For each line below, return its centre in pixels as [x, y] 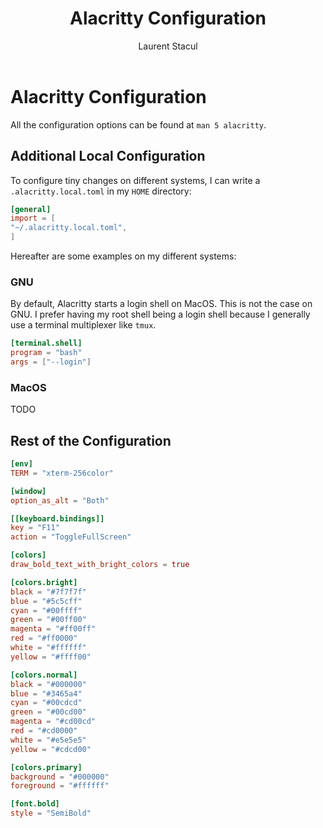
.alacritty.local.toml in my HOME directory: [101, 191]
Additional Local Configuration [108, 156]
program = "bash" [46, 353]
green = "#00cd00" [48, 712]
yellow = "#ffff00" [51, 657]
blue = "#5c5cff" [46, 601]
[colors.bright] [44, 582]
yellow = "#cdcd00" [51, 749]
